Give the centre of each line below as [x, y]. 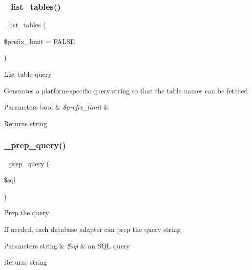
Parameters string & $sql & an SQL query [67, 245]
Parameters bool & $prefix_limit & [56, 107]
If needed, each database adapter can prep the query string [92, 229]
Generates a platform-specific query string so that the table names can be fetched [126, 90]
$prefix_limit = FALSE [40, 41]
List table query [28, 74]
